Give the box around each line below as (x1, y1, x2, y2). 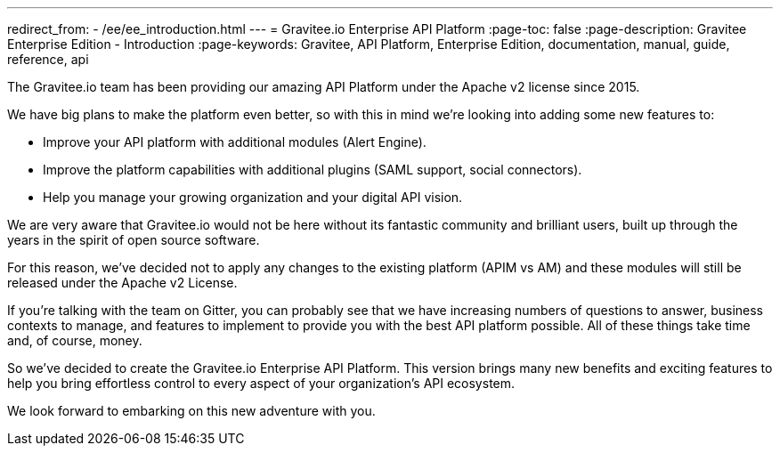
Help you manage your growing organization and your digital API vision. (43, 190, 463, 205)
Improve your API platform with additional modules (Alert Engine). (43, 134, 427, 150)
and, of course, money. (7, 333, 142, 348)
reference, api (7, 52, 89, 67)
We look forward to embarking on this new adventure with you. (7, 403, 376, 418)
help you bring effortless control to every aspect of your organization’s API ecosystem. (7, 376, 516, 391)
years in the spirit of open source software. (7, 232, 260, 247)
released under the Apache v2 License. (7, 275, 238, 290)
